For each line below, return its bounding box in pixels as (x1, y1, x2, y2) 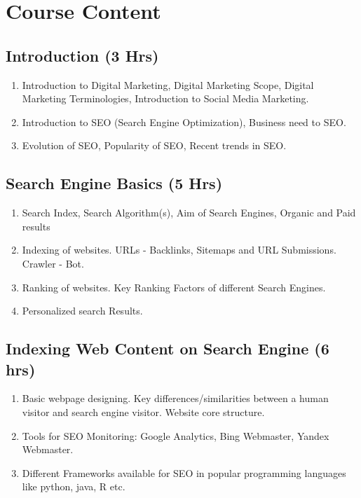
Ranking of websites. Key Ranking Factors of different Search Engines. (22, 279, 326, 294)
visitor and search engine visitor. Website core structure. (22, 404, 265, 419)
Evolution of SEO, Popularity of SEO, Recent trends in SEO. (22, 138, 287, 153)
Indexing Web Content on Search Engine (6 (6, 338, 329, 359)
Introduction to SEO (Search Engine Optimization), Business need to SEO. (22, 114, 346, 129)
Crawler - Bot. (22, 256, 84, 270)
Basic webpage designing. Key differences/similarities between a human (22, 391, 329, 406)
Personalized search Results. (22, 303, 143, 318)
